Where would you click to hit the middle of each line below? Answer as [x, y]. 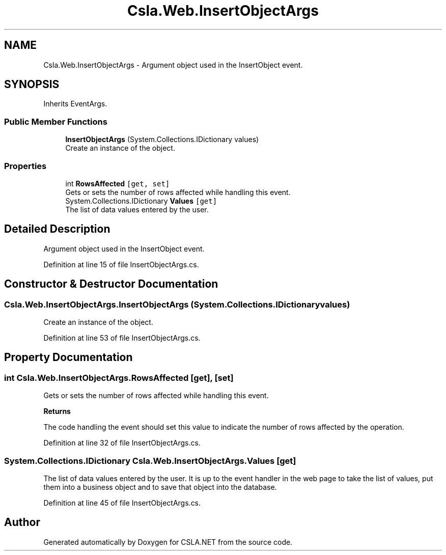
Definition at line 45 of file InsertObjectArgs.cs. [122, 503]
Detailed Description [57, 229]
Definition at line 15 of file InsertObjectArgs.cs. [121, 264]
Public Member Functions [56, 121]
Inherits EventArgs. [75, 104]
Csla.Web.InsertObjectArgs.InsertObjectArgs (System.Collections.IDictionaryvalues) [177, 304]
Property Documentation [68, 357]
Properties [25, 166]
